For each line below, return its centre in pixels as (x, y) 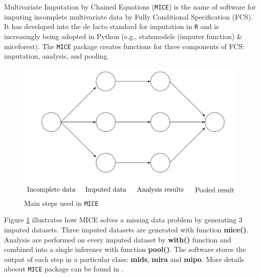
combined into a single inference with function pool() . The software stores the (125, 249)
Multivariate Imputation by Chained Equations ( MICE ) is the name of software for (130, 7)
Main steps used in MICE (61, 203)
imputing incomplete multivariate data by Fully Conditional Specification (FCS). (128, 16)
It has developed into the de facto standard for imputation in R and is (111, 26)
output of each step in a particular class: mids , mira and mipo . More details (124, 259)
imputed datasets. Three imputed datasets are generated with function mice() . (126, 230)
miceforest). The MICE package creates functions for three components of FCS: (124, 46)
